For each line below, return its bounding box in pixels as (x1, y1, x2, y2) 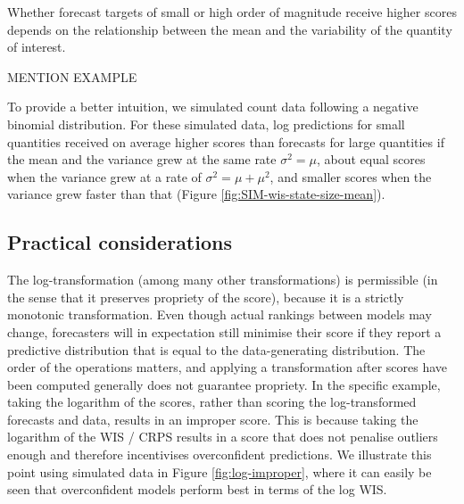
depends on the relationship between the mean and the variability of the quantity (7, 20, 452, 38)
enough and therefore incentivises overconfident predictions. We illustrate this (7, 445, 432, 464)
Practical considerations (7, 228, 232, 256)
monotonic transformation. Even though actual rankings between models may (7, 305, 432, 324)
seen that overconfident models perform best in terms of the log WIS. (7, 480, 387, 499)
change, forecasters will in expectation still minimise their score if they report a (7, 322, 442, 341)
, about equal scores (317, 150, 426, 169)
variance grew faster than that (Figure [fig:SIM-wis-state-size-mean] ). (7, 185, 385, 203)
